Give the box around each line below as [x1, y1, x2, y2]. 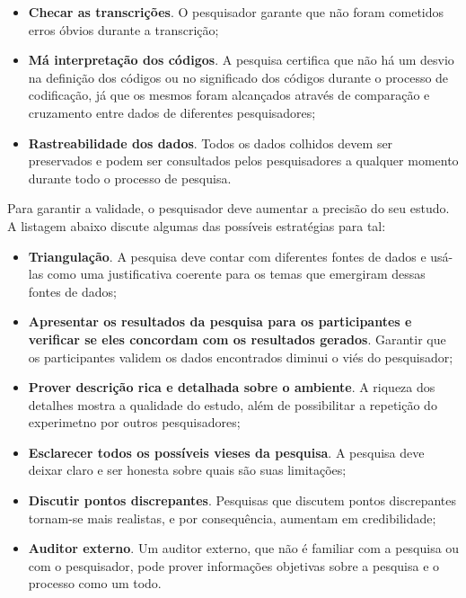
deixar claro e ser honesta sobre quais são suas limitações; [28, 460, 347, 479]
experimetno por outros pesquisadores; [28, 413, 241, 432]
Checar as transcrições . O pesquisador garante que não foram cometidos [28, 3, 444, 21]
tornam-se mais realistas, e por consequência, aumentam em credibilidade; [28, 508, 436, 527]
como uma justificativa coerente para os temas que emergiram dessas [47, 264, 426, 283]
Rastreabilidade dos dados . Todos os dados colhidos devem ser [28, 133, 393, 152]
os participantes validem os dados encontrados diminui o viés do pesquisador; [28, 347, 453, 366]
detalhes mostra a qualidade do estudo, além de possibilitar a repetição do [28, 395, 437, 414]
